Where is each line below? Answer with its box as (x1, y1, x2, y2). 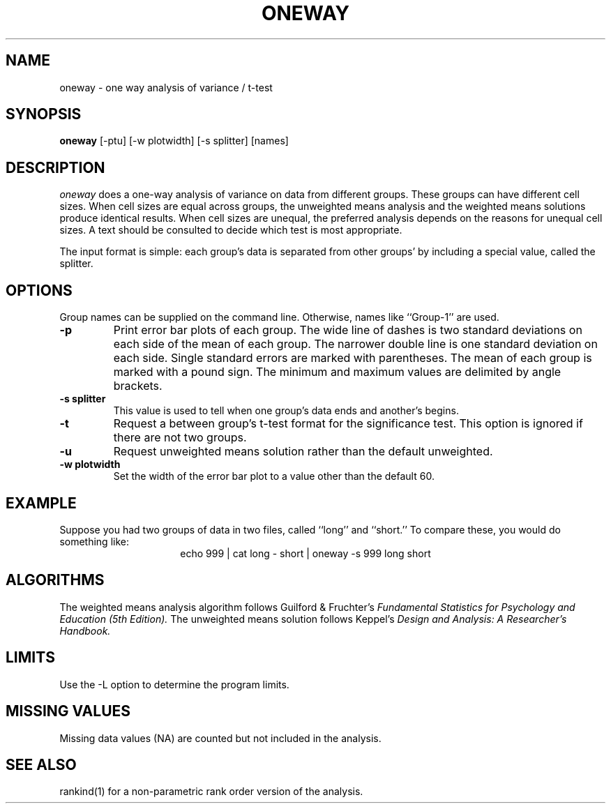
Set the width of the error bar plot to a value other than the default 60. (113, 470, 435, 483)
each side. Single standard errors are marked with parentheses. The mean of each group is (113, 351, 592, 365)
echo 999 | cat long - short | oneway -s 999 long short (180, 547, 431, 559)
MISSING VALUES (6, 702, 131, 720)
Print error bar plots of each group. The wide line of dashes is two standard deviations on (113, 323, 582, 338)
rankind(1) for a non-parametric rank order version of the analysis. (59, 785, 363, 798)
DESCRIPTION (6, 158, 105, 176)
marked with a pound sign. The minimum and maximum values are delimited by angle (113, 365, 561, 379)
